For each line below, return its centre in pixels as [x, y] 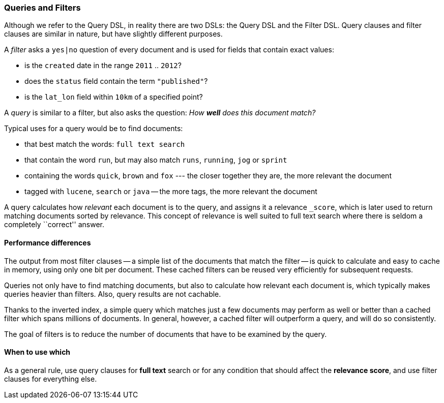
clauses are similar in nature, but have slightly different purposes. [113, 34]
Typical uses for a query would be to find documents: [94, 129]
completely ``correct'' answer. [54, 225]
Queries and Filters [42, 8]
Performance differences [48, 242]
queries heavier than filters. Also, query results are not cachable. [113, 294]
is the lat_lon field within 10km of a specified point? [114, 97]
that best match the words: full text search [105, 144]
